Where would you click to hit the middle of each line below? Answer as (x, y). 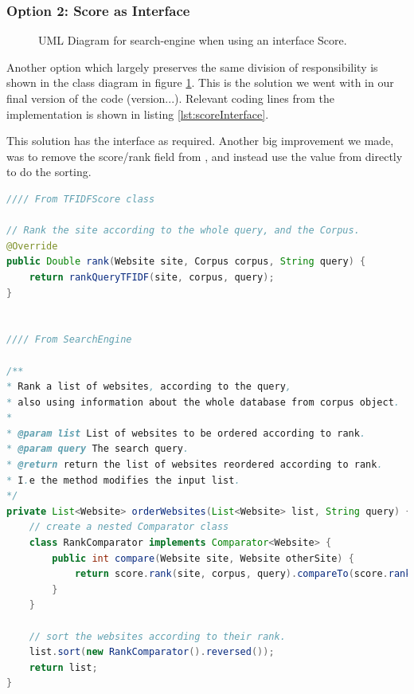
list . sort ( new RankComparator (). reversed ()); (152, 652)
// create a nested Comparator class (129, 527)
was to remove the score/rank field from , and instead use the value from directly (205, 156)
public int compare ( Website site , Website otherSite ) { (203, 558)
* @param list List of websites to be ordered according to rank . (186, 433)
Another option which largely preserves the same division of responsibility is (192, 67)
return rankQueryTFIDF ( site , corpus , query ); (152, 277)
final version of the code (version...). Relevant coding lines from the (170, 98)
